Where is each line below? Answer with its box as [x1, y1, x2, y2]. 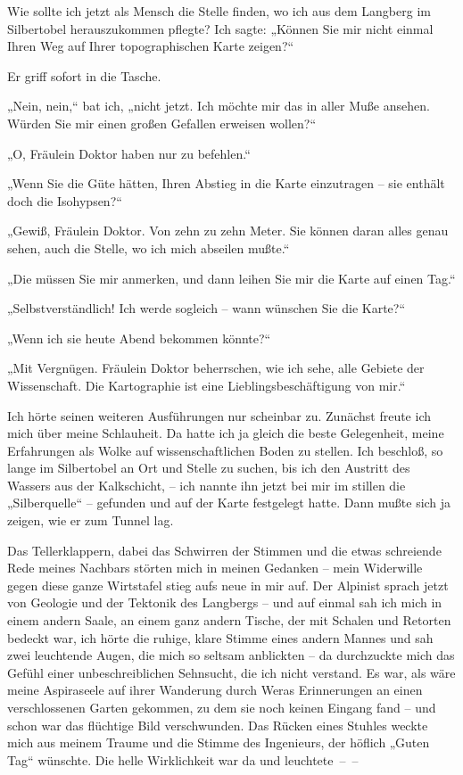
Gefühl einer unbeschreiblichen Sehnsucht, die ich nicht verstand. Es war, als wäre [7, 663, 456, 681]
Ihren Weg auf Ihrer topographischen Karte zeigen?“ [7, 37, 294, 55]
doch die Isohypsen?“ [7, 191, 122, 210]
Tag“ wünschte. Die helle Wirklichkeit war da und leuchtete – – [7, 750, 359, 769]
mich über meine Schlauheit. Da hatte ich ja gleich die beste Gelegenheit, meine [7, 424, 444, 442]
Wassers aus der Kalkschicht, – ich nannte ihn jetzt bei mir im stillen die [7, 475, 406, 494]
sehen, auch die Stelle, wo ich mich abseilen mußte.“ [7, 238, 290, 257]
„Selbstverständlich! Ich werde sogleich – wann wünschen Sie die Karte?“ [7, 299, 406, 317]
